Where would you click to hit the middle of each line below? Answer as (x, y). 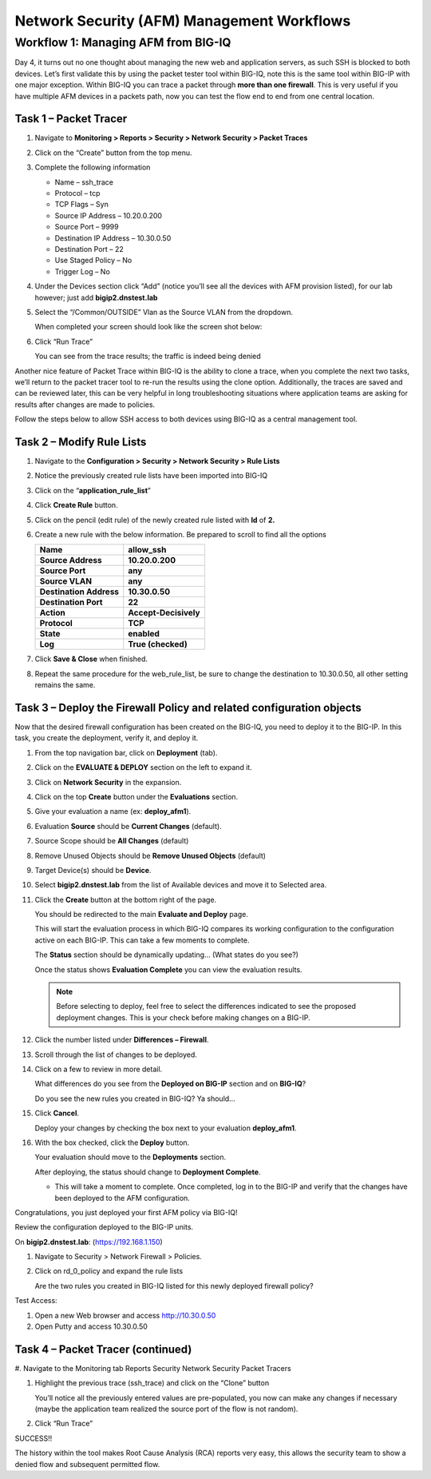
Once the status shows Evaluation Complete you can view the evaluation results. (168, 969)
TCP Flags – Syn (82, 205)
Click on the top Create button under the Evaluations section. (136, 796)
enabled (144, 634)
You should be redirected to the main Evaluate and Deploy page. (142, 915)
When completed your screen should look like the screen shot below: (148, 327)
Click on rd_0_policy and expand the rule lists (109, 1271)
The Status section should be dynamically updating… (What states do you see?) (167, 955)
